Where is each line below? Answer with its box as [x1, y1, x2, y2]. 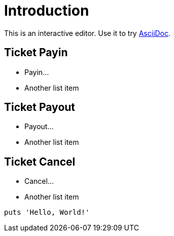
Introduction [4, 2, 89, 19]
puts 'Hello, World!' [4, 208, 90, 217]
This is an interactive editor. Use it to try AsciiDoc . [4, 28, 171, 37]
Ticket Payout [4, 101, 76, 114]
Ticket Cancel [4, 155, 76, 168]
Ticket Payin [4, 46, 68, 59]
